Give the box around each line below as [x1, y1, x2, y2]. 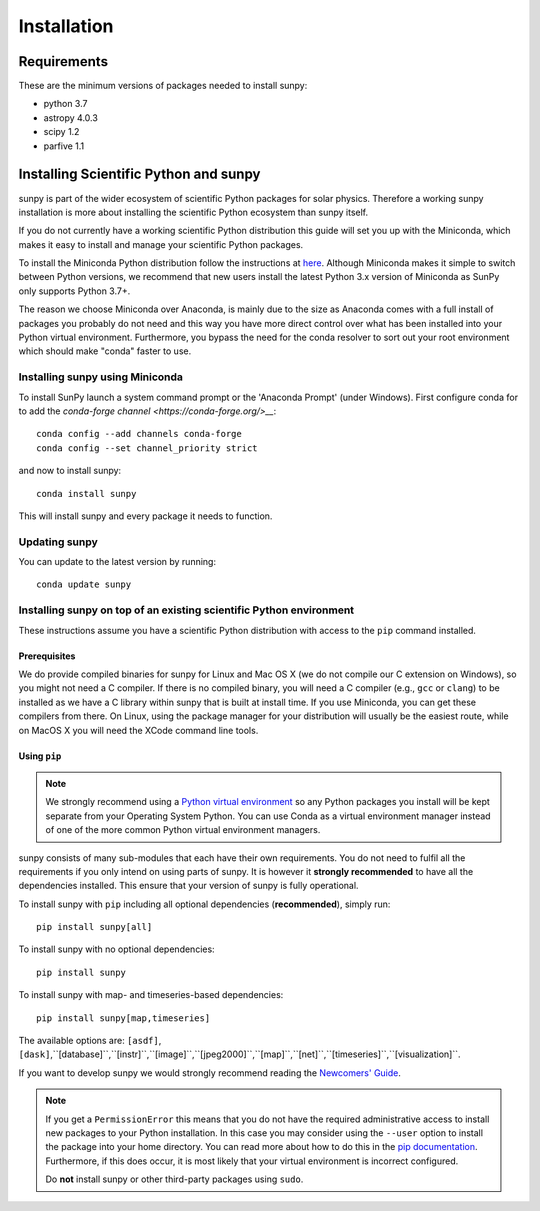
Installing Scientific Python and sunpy [18, 166, 261, 183]
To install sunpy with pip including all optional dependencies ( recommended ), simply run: [18, 898, 391, 910]
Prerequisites [18, 650, 76, 662]
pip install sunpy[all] [36, 921, 153, 933]
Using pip [18, 750, 62, 762]
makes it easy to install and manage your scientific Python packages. [18, 238, 304, 250]
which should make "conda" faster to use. [18, 345, 192, 357]
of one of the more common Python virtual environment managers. [45, 824, 321, 836]
